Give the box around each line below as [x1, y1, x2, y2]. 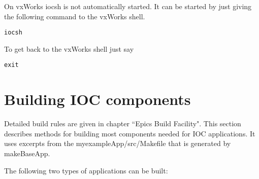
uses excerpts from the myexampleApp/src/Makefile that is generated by [4, 138, 231, 149]
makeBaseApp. [4, 148, 50, 158]
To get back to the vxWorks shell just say [4, 43, 134, 54]
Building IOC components [4, 89, 191, 110]
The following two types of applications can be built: [4, 165, 168, 175]
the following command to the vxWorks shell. [4, 11, 145, 21]
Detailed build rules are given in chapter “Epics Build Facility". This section [4, 118, 241, 129]
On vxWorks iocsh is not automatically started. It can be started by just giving [4, 1, 252, 11]
